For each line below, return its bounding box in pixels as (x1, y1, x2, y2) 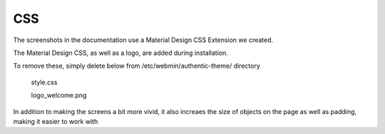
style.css (31, 78, 58, 86)
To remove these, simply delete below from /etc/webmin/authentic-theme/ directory (13, 61, 260, 71)
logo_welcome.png (31, 91, 87, 100)
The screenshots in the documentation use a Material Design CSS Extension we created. (13, 36, 274, 44)
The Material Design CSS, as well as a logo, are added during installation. (13, 48, 228, 57)
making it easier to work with (13, 117, 98, 125)
